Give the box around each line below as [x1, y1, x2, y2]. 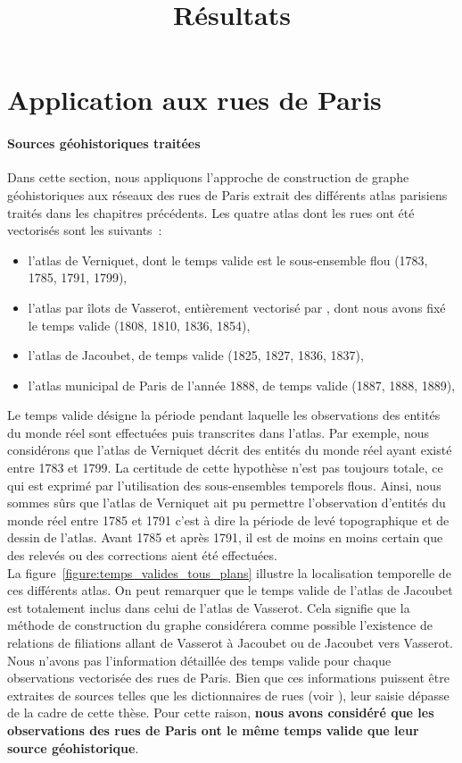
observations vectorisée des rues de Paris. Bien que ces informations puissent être [7, 668, 450, 687]
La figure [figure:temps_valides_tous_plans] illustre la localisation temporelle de [7, 563, 451, 582]
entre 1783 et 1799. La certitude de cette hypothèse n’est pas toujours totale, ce [7, 458, 443, 477]
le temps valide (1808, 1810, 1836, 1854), [28, 315, 251, 334]
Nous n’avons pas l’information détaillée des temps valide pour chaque [7, 650, 392, 669]
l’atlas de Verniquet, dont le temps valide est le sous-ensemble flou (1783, [28, 250, 428, 269]
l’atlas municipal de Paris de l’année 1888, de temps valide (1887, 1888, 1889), [28, 375, 456, 394]
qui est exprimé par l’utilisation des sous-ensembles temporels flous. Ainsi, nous [7, 475, 441, 494]
